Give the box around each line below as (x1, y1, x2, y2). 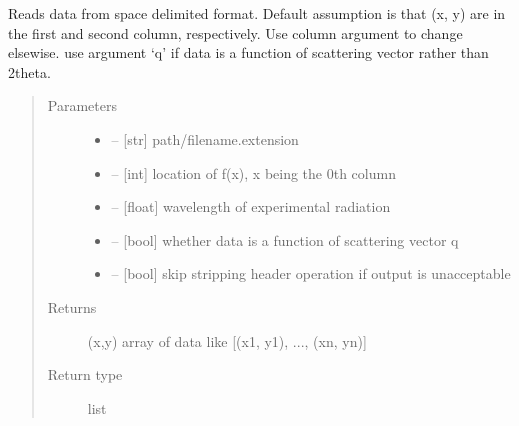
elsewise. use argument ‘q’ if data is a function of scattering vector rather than (8, 42, 489, 63)
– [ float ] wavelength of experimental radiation (111, 196, 391, 217)
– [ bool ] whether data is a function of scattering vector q (111, 229, 459, 250)
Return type (47, 364, 123, 385)
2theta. (8, 61, 51, 82)
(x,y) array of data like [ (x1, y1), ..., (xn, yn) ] (87, 330, 367, 351)
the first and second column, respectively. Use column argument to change (8, 22, 463, 43)
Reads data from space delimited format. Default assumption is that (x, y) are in (8, 3, 506, 23)
